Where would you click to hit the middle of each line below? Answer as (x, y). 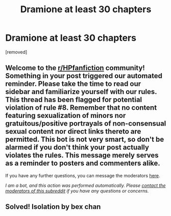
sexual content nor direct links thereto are (73, 131)
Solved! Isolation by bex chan (53, 207)
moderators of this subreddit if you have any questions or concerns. (77, 191)
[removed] (16, 52)
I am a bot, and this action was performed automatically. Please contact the (86, 185)
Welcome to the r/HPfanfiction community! (75, 68)
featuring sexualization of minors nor (66, 116)
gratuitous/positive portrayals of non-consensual (86, 124)
